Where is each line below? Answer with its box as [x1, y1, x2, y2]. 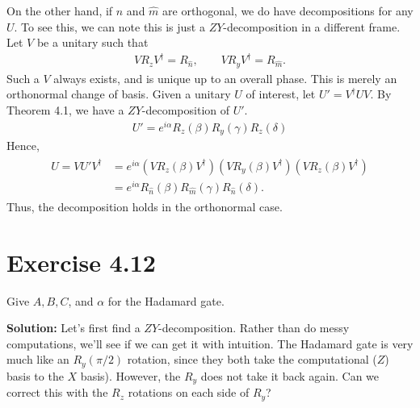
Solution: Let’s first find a [6, 319, 141, 336]
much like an [6, 351, 69, 368]
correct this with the [6, 384, 108, 401]
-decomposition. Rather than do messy [158, 319, 350, 336]
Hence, [6, 137, 40, 154]
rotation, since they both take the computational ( [127, 351, 377, 368]
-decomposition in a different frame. [223, 18, 401, 35]
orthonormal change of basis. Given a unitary [6, 85, 231, 102]
